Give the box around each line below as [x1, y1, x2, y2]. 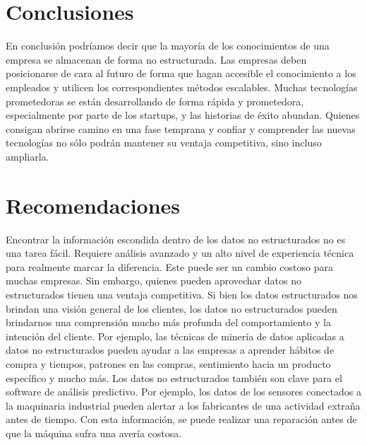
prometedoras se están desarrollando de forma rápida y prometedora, [6, 93, 304, 108]
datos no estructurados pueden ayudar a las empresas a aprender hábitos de [6, 342, 335, 357]
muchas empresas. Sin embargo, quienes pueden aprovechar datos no [6, 273, 301, 288]
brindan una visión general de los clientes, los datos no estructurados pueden [6, 301, 337, 316]
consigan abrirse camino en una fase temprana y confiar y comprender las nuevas [6, 121, 356, 136]
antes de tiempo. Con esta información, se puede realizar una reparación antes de [6, 412, 357, 427]
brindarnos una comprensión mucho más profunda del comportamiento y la [6, 315, 331, 330]
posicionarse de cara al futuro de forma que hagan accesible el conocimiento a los [6, 66, 356, 81]
